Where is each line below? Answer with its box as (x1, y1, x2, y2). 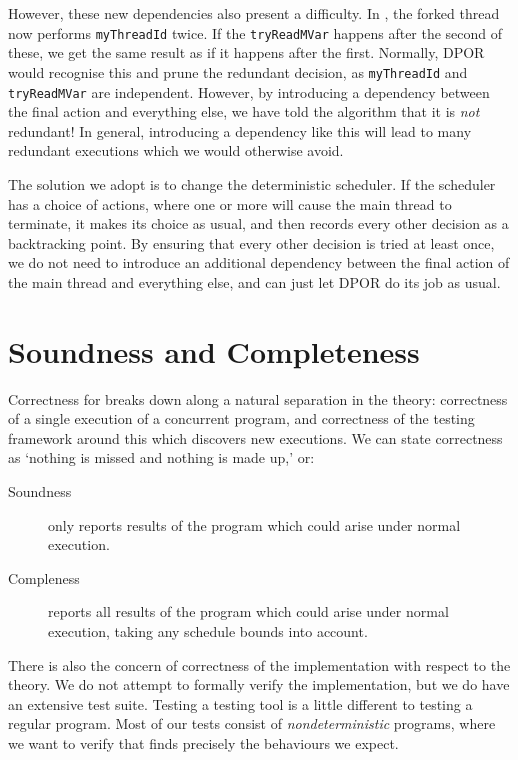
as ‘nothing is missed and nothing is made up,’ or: (8, 447, 315, 468)
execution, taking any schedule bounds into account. (48, 620, 368, 641)
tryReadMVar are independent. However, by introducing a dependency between (8, 81, 490, 102)
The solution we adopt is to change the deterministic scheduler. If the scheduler (8, 173, 496, 194)
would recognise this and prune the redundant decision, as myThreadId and (8, 61, 468, 82)
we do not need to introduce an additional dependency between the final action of (8, 252, 510, 273)
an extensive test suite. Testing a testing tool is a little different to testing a (8, 693, 473, 714)
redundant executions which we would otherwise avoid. (8, 140, 344, 161)
